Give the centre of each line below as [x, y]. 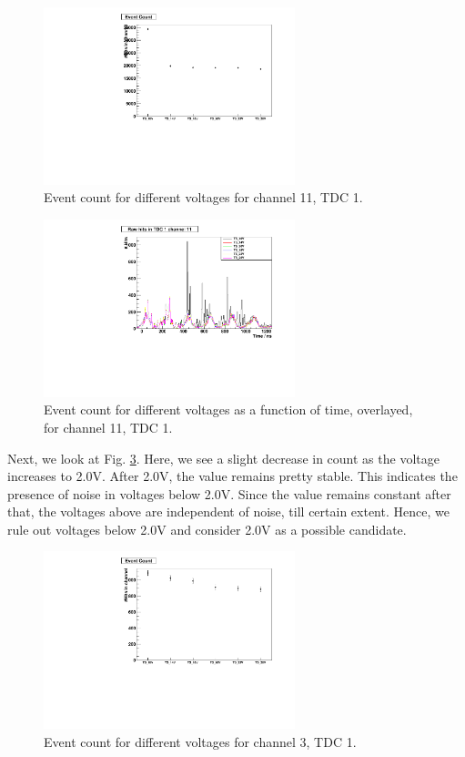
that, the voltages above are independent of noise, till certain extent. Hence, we [228, 511]
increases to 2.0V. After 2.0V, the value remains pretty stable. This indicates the [232, 476]
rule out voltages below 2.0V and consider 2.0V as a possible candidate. [207, 529]
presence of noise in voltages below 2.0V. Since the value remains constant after [229, 493]
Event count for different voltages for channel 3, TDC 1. [200, 741]
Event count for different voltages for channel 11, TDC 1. [203, 197]
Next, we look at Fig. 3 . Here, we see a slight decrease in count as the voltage [223, 458]
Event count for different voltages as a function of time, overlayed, [228, 409]
